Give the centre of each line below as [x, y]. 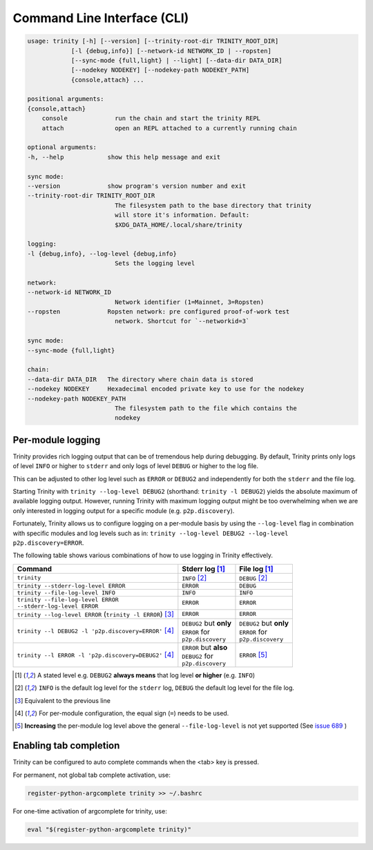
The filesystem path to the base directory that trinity [213, 205]
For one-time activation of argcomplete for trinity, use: [90, 811]
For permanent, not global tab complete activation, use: [92, 775]
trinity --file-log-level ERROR [68, 600]
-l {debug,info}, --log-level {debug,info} [102, 253]
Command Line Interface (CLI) [101, 18]
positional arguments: [66, 99]
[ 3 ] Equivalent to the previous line [63, 700]
